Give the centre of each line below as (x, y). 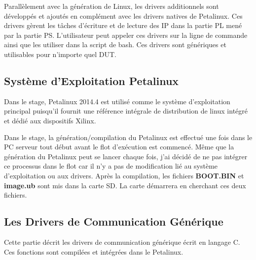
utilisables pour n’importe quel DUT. (60, 54)
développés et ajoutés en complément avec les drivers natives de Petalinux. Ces (123, 15)
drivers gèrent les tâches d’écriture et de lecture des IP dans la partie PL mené (123, 25)
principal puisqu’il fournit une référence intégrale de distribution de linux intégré (126, 111)
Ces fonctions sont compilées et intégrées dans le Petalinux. (94, 251)
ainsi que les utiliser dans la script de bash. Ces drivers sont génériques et (115, 44)
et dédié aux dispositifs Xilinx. (50, 120)
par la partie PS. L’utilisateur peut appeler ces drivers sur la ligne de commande (126, 35)
